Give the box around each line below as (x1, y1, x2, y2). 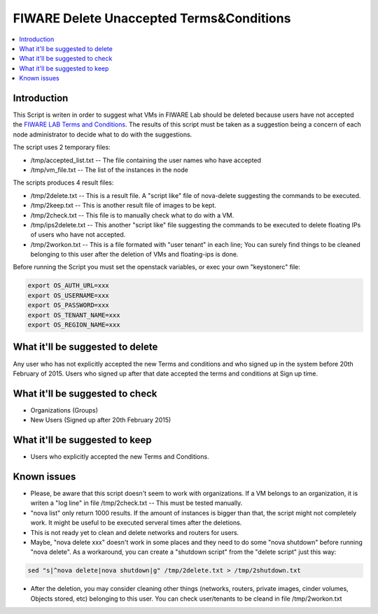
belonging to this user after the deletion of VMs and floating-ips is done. (30, 250, 239, 259)
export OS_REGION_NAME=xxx (27, 321, 120, 329)
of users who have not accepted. (30, 231, 126, 239)
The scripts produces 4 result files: (13, 178, 114, 187)
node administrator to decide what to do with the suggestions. (13, 130, 192, 138)
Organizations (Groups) (30, 406, 98, 414)
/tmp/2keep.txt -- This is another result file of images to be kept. (30, 201, 216, 210)
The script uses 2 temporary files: (13, 143, 111, 152)
